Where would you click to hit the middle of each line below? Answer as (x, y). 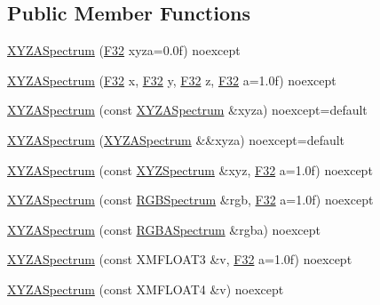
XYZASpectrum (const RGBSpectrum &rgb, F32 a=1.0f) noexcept (190, 200)
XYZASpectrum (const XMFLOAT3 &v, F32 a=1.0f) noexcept (180, 259)
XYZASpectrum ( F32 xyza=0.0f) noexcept (124, 50)
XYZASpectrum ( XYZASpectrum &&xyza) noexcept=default (176, 139)
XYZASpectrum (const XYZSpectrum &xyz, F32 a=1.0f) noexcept (190, 169)
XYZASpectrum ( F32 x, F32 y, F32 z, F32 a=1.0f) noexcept (172, 80)
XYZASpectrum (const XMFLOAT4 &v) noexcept (146, 289)
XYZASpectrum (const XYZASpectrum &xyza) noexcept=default (187, 110)
